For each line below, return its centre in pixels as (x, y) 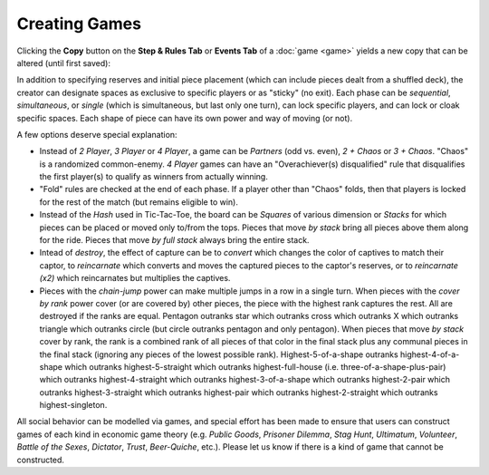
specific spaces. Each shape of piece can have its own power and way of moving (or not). (185, 118)
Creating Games (79, 24)
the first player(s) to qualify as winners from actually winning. (154, 177)
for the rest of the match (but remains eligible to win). (139, 202)
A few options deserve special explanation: (97, 134)
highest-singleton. (73, 405)
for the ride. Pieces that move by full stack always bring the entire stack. (174, 240)
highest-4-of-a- (430, 354)
